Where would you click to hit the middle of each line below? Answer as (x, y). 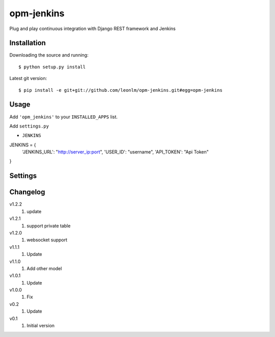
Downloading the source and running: (49, 55)
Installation (28, 43)
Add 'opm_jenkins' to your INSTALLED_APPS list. (64, 117)
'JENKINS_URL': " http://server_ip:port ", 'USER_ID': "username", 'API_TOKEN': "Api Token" (115, 152)
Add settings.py (29, 126)
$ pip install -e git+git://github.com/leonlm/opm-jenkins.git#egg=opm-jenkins (120, 90)
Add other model (44, 268)
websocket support (47, 240)
